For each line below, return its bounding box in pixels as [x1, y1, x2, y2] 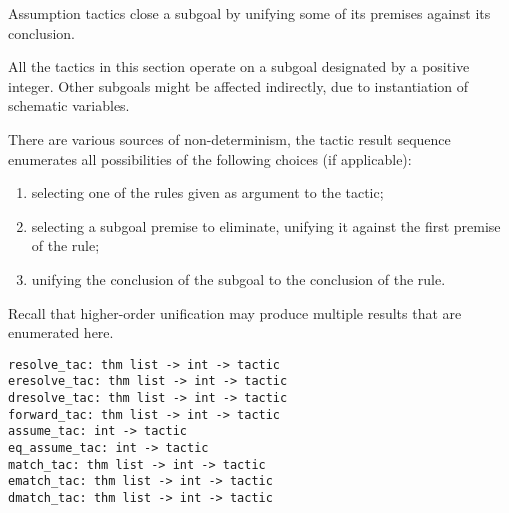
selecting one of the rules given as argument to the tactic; [31, 182, 384, 203]
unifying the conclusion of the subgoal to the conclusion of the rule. [31, 268, 446, 289]
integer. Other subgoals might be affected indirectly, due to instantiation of [8, 75, 469, 96]
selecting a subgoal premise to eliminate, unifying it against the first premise [31, 215, 501, 236]
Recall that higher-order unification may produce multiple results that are [8, 302, 462, 323]
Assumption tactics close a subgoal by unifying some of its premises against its [8, 3, 491, 23]
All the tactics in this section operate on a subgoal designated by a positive [8, 56, 470, 77]
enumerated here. [8, 322, 114, 343]
